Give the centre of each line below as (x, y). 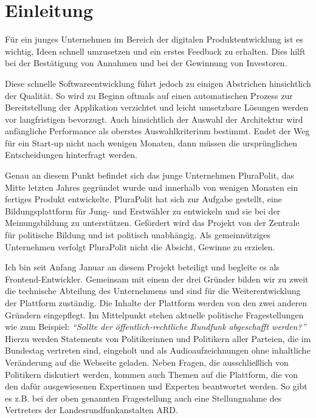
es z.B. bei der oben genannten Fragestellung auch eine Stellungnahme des (143, 398)
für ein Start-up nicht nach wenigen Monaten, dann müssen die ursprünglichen (151, 142)
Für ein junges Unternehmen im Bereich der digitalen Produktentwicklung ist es (154, 39)
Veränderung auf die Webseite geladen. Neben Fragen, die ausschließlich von (147, 362)
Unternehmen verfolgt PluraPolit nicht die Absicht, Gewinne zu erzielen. (140, 246)
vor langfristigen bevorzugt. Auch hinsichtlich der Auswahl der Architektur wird (154, 119)
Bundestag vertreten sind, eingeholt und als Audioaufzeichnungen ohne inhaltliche (158, 350)
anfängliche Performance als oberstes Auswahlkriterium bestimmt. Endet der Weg (157, 131)
